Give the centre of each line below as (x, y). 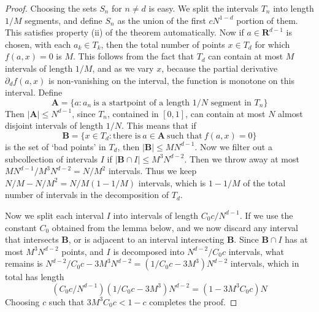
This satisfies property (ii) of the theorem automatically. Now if (125, 32)
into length (294, 8)
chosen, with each (38, 44)
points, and (83, 251)
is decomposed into (149, 251)
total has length (35, 277)
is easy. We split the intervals (203, 8)
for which (272, 44)
